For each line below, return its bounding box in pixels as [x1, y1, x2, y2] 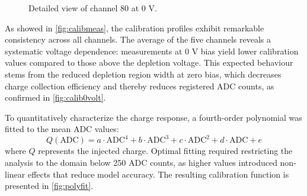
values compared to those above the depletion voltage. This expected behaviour [5, 56, 293, 69]
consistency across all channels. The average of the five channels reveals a [5, 33, 271, 46]
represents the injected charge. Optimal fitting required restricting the [38, 144, 293, 157]
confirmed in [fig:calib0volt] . [5, 91, 106, 104]
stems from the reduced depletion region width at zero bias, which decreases [5, 68, 282, 80]
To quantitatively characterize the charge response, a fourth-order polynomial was [5, 111, 302, 123]
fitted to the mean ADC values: [5, 123, 119, 135]
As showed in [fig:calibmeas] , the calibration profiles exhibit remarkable [5, 21, 264, 34]
